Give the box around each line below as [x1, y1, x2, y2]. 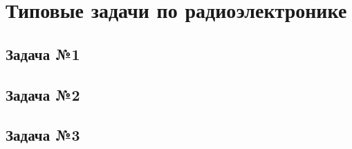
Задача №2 [6, 83, 80, 105]
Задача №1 [6, 43, 80, 64]
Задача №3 [6, 124, 80, 146]
